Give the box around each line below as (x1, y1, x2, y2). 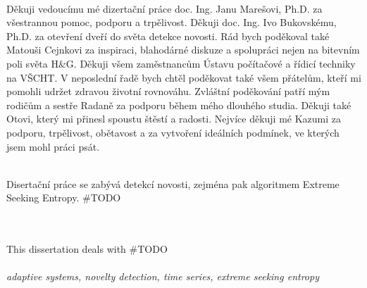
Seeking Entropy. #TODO (6, 190, 121, 205)
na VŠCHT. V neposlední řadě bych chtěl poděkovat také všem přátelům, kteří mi (6, 70, 361, 84)
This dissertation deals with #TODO (6, 242, 168, 256)
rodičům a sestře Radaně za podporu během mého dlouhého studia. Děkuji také (6, 97, 352, 112)
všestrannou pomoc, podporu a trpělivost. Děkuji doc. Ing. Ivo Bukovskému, (6, 15, 337, 30)
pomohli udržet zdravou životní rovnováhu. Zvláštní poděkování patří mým (6, 84, 330, 99)
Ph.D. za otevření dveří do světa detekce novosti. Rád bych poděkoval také (6, 28, 330, 43)
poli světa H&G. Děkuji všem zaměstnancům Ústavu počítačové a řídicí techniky (6, 56, 356, 70)
